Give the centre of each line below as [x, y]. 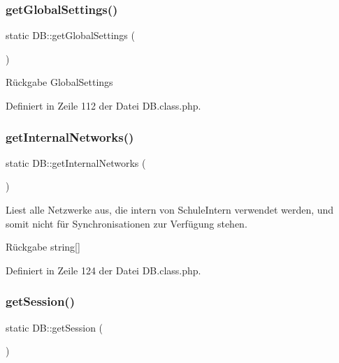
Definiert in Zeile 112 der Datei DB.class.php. [103, 105]
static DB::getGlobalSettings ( [70, 35]
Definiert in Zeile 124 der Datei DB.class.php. [103, 270]
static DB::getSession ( [55, 327]
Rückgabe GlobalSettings [59, 82]
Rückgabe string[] [43, 247]
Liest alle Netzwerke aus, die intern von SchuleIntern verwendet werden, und [170, 209]
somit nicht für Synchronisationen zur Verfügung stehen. [127, 223]
